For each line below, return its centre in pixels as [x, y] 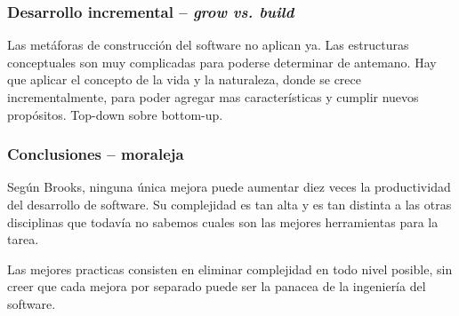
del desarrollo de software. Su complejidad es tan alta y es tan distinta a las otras [229, 204]
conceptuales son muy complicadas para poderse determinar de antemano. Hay [222, 62]
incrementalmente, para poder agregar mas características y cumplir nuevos [213, 97]
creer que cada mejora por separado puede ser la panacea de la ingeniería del [217, 286]
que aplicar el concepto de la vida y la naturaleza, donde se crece [184, 79]
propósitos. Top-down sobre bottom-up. [115, 114]
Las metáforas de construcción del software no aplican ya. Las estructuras [208, 45]
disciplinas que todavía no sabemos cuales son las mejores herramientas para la [223, 221]
